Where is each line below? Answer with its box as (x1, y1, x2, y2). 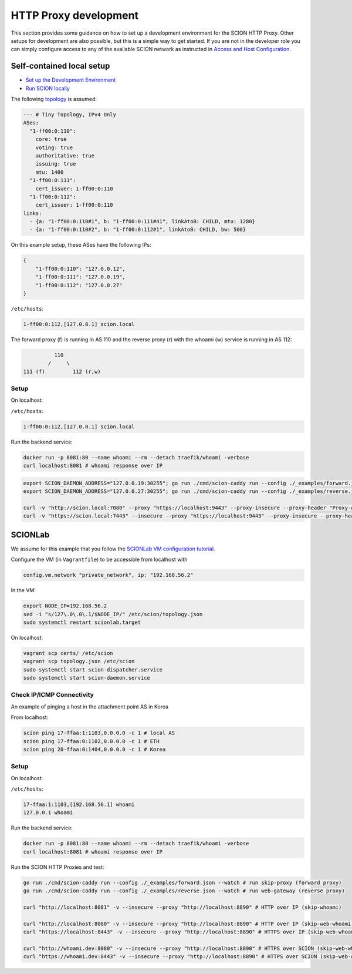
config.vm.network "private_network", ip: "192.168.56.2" (23, 572, 194, 579)
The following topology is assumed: (11, 96, 97, 103)
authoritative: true (35, 152, 95, 159)
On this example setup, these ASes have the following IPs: (11, 241, 152, 248)
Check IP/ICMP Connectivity (11, 691, 94, 699)
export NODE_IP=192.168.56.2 (23, 603, 107, 609)
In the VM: (11, 587, 36, 594)
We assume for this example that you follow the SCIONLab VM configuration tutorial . (11, 545, 215, 552)
